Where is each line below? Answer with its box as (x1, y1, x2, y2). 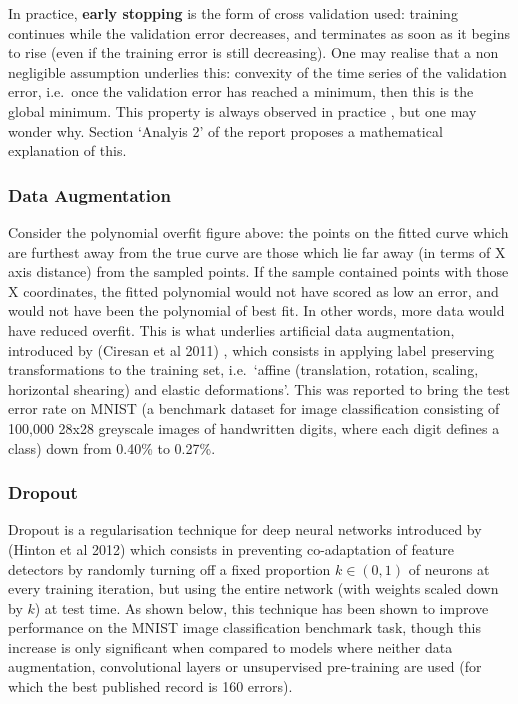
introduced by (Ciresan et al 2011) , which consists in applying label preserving (8, 339, 494, 360)
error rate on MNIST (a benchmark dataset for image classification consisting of (8, 398, 500, 419)
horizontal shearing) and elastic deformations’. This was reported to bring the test (8, 378, 510, 399)
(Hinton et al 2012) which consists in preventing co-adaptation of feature (8, 538, 454, 559)
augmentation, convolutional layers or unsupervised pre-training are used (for (8, 656, 482, 677)
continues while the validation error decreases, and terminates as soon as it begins (8, 22, 511, 43)
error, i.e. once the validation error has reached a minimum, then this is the (8, 81, 474, 102)
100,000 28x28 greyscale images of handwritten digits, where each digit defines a (8, 417, 500, 438)
